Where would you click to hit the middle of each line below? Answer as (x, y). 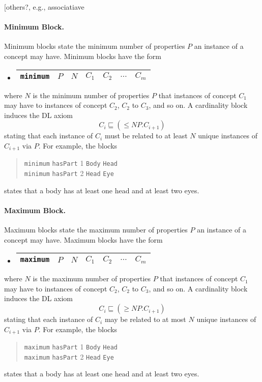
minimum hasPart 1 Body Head (71, 163)
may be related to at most (145, 319)
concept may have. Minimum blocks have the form (83, 56)
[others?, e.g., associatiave (44, 7)
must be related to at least (146, 136)
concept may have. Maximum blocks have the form (83, 239)
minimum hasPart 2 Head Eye (69, 173)
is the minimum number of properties (91, 95)
